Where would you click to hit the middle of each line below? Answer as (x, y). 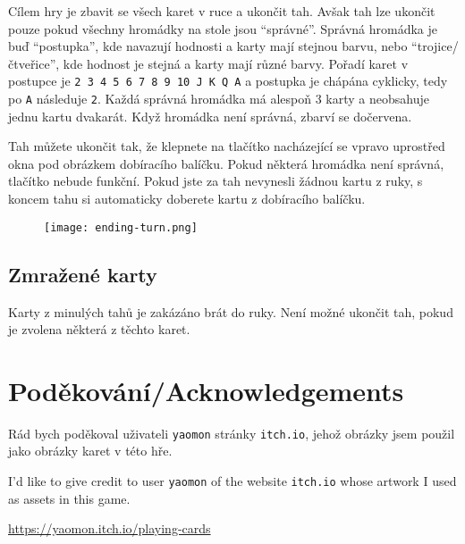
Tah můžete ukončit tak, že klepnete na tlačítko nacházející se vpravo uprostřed (227, 146)
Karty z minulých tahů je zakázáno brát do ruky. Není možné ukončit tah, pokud (231, 311)
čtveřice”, (34, 63)
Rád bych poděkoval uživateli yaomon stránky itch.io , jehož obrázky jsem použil (232, 433)
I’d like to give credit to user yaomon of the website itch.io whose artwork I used (232, 481)
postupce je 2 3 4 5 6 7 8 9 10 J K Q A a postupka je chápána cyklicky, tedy (228, 81)
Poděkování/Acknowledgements (206, 390)
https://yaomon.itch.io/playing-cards (110, 528)
